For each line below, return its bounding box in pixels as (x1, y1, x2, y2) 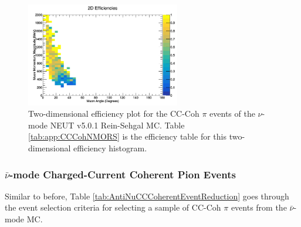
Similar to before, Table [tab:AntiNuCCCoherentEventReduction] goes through (5, 189, 289, 202)
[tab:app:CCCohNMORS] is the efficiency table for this (28, 130, 226, 143)
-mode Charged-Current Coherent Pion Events (9, 167, 236, 181)
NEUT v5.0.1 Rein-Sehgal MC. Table (50, 118, 185, 131)
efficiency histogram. (73, 142, 147, 154)
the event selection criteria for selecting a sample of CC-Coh (5, 201, 221, 214)
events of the (209, 107, 255, 120)
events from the (231, 201, 287, 214)
